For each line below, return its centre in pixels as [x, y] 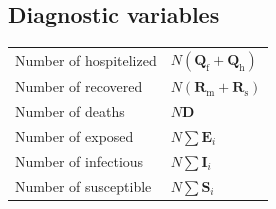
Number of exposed [74, 135]
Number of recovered [79, 86]
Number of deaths [70, 111]
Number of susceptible [83, 185]
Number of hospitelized [86, 60]
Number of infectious [79, 160]
